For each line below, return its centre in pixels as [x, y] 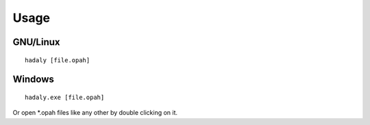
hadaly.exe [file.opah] [65, 97]
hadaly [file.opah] [58, 60]
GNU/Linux [36, 42]
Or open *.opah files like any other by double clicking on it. [95, 113]
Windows [33, 80]
